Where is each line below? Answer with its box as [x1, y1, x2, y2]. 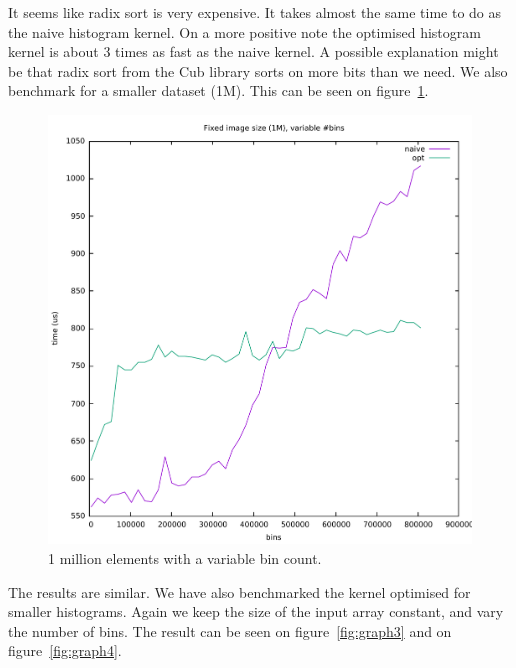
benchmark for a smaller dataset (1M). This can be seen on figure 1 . [8, 80, 429, 101]
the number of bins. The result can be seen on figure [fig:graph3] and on [8, 620, 452, 641]
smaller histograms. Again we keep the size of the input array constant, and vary [8, 601, 504, 622]
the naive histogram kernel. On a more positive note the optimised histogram [8, 21, 481, 42]
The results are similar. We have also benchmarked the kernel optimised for [8, 581, 471, 602]
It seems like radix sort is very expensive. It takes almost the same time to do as [8, 2, 502, 22]
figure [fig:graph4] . [8, 640, 122, 661]
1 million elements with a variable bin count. [48, 548, 322, 568]
